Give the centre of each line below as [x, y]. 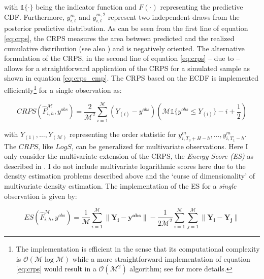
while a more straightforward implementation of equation [161, 258]
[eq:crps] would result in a [56, 269]
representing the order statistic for [123, 134]
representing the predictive [202, 7]
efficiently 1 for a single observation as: [63, 89]
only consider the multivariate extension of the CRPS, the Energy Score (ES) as [129, 156]
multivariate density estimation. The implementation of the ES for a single [120, 185]
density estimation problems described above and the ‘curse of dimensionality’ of [130, 176]
